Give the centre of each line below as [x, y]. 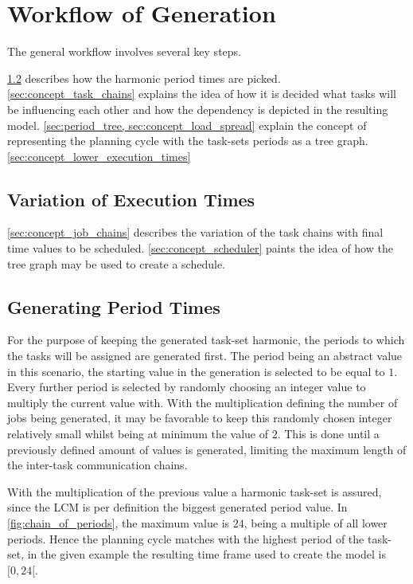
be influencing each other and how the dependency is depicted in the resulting [198, 109]
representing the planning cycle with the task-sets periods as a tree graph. [188, 141]
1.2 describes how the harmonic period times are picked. [144, 78]
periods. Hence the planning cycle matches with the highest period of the [186, 538]
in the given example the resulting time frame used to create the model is [206, 554]
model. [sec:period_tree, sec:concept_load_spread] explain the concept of [187, 125]
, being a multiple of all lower [316, 523]
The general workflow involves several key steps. [124, 51]
